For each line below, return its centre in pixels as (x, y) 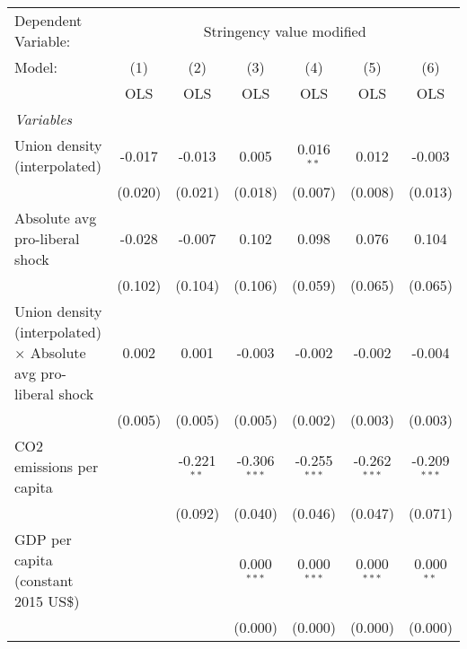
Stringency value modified (285, 31)
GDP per (43, 539)
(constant (44, 580)
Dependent (48, 20)
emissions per (57, 466)
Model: (36, 67)
